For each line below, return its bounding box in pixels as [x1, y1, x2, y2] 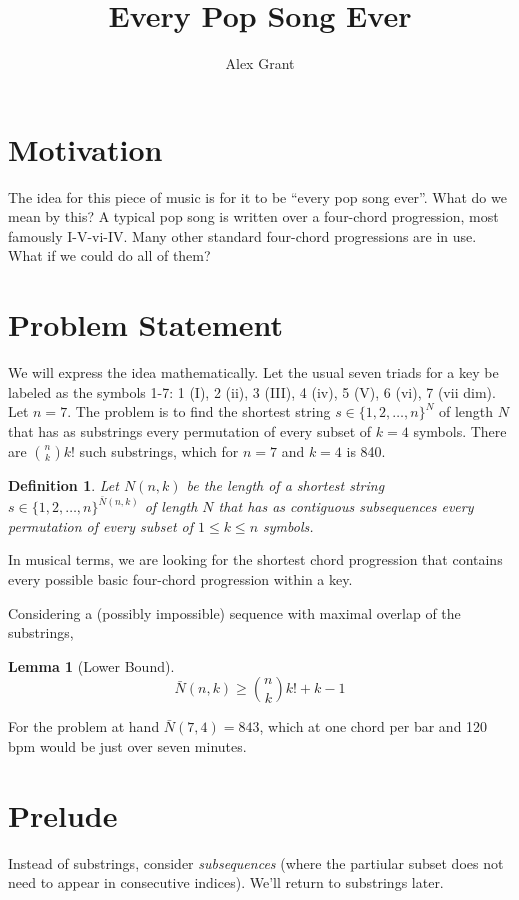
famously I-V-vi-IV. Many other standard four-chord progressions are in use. [8, 225, 477, 246]
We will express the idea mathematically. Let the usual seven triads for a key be [8, 362, 499, 383]
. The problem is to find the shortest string [67, 401, 331, 422]
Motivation [8, 128, 163, 169]
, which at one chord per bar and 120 [259, 716, 488, 737]
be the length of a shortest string [186, 474, 385, 495]
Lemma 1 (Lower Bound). [8, 655, 175, 676]
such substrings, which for [79, 440, 239, 461]
